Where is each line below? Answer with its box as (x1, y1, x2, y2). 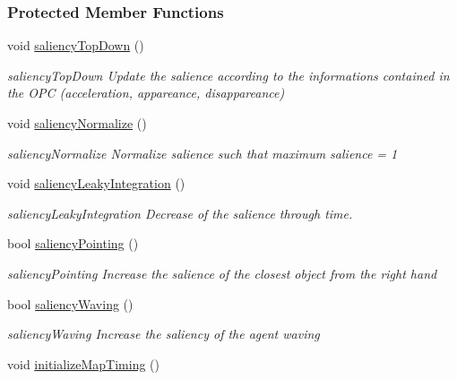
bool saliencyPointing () (7, 234, 139, 253)
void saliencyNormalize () (7, 114, 147, 132)
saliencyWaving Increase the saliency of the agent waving (7, 324, 320, 343)
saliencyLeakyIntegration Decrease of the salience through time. (7, 203, 353, 222)
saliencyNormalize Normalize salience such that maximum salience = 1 (7, 143, 398, 162)
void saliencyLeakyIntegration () (7, 174, 185, 193)
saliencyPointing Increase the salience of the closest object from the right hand (7, 263, 437, 282)
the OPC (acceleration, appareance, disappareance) (7, 83, 285, 102)
